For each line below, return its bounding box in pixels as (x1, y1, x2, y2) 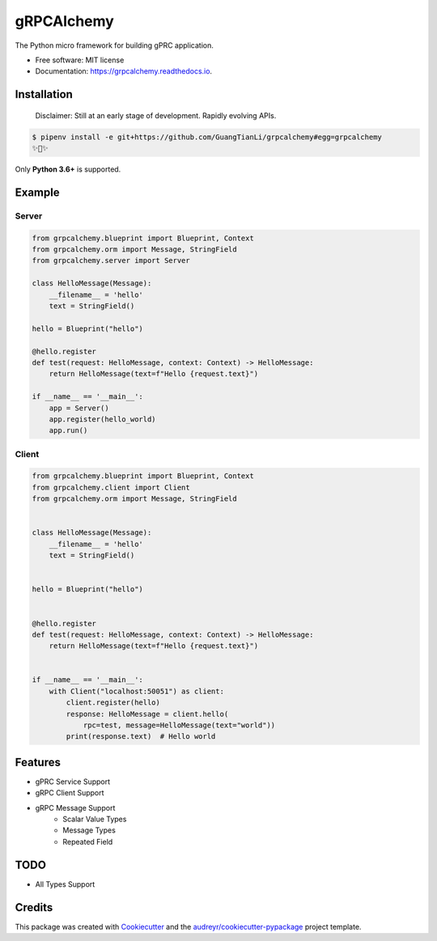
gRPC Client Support (35, 788, 104, 798)
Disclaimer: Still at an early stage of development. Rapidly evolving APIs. (35, 110, 277, 121)
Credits (15, 901, 53, 914)
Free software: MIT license (35, 55, 125, 65)
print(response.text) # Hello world (66, 732, 216, 741)
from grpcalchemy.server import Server (32, 256, 190, 265)
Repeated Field (62, 837, 113, 846)
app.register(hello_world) (49, 414, 157, 424)
